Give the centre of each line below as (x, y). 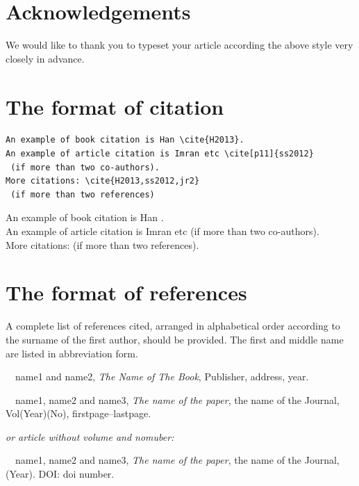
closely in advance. (45, 58)
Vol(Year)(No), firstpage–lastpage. (78, 413)
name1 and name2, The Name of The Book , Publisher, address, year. (162, 376)
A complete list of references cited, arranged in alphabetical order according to (173, 326)
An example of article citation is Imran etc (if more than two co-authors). (162, 231)
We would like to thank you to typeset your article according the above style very (179, 45)
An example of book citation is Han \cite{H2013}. (125, 140)
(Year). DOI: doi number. (60, 474)
